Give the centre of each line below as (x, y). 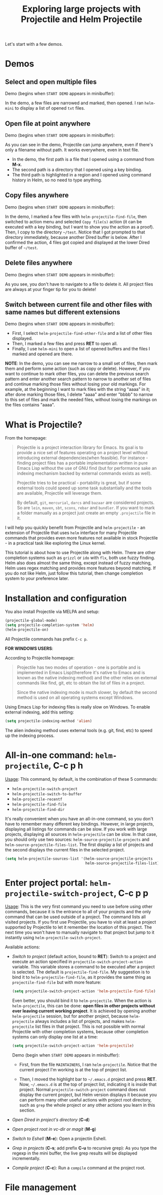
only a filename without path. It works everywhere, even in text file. (72, 150)
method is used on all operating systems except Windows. (75, 697)
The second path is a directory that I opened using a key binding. (77, 170)
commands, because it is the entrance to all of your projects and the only (78, 912)
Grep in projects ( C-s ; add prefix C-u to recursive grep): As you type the (84, 1148)
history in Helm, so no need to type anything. (57, 180)
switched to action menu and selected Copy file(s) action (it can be (73, 222)
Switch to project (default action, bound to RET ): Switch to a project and (84, 957)
